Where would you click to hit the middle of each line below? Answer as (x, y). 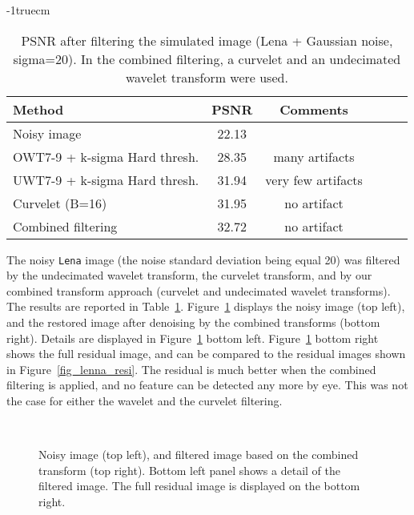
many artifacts (314, 156)
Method (38, 109)
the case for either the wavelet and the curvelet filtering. (145, 400)
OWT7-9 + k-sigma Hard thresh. (106, 156)
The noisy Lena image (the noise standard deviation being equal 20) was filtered (203, 259)
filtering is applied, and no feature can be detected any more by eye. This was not (207, 385)
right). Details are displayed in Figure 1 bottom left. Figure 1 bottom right (193, 338)
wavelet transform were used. (207, 77)
